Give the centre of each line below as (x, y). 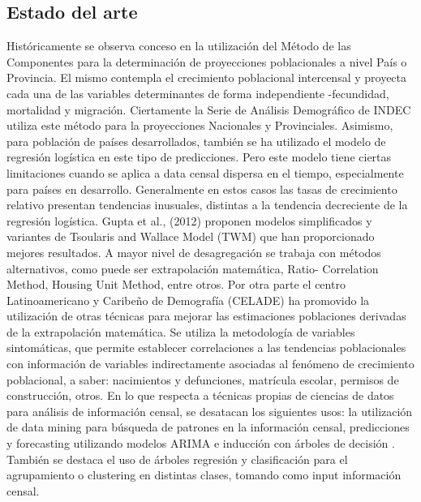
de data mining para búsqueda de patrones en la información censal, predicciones (208, 427)
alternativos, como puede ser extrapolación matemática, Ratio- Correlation (193, 268)
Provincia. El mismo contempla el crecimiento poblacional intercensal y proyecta (207, 77)
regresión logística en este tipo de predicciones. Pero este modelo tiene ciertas (199, 157)
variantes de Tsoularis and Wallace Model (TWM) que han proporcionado (191, 236)
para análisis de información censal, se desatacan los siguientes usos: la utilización (210, 411)
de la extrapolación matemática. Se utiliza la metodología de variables (181, 331)
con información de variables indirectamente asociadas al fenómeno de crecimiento (210, 364)
